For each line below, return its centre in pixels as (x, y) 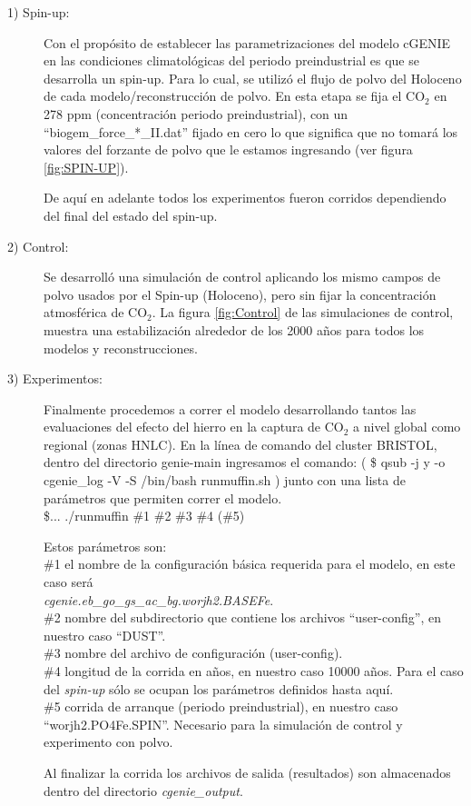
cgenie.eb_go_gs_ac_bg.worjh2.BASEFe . (159, 599)
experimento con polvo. (108, 742)
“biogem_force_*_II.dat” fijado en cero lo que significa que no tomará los (251, 131)
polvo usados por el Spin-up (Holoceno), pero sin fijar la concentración (240, 294)
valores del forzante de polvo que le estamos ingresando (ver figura (228, 149)
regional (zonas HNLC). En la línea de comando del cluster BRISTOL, (240, 444)
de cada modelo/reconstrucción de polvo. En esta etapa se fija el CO (235, 96)
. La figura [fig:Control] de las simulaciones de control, (303, 312)
